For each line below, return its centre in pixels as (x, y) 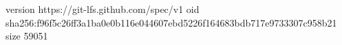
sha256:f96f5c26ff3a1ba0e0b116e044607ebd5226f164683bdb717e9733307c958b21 (171, 22)
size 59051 (27, 36)
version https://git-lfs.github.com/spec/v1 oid (103, 9)
